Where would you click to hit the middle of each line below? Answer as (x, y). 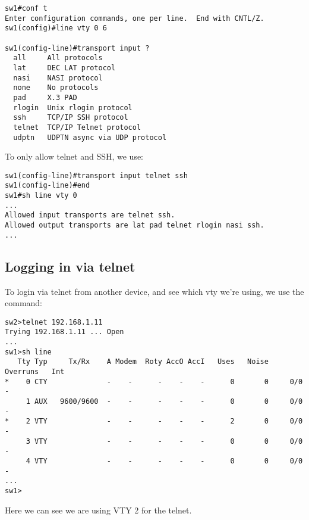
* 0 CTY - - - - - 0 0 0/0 (154, 382)
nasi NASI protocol (58, 78)
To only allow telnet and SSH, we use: (74, 156)
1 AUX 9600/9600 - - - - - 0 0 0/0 (164, 402)
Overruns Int (35, 372)
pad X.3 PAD (45, 97)
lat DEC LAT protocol (64, 68)
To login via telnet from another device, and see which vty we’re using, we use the (154, 291)
